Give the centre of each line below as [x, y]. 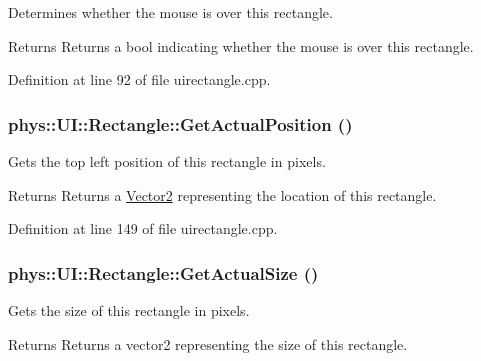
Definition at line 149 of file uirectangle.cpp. [143, 228]
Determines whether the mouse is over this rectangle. [170, 12]
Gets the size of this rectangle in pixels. [129, 310]
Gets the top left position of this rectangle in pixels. [167, 161]
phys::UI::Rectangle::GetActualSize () [163, 272]
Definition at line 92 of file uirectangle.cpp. [139, 79]
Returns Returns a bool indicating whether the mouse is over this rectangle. [241, 45]
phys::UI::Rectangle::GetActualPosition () [180, 123]
